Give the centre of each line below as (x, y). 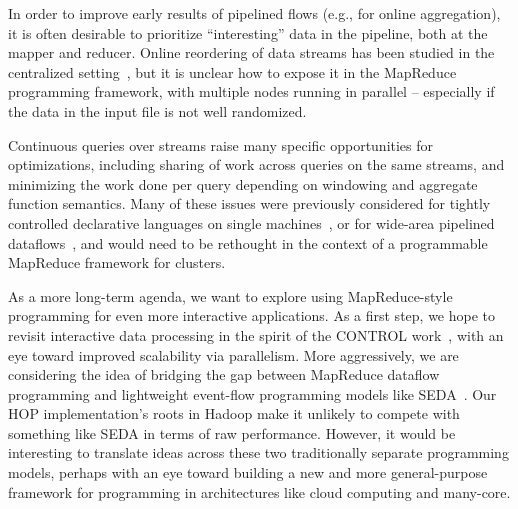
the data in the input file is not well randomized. (157, 110)
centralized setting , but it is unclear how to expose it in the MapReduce (232, 71)
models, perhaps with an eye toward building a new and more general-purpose (248, 472)
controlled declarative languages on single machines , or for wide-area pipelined (251, 222)
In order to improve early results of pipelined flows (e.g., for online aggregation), (254, 13)
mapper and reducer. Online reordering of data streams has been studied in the (251, 52)
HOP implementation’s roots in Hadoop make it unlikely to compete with (234, 413)
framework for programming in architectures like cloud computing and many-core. (259, 491)
